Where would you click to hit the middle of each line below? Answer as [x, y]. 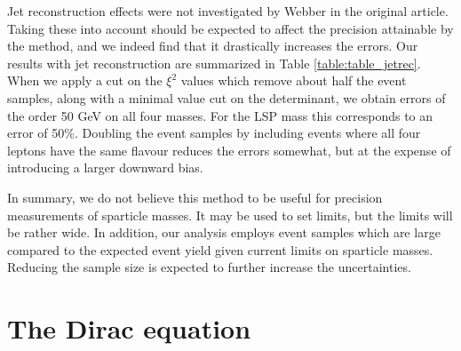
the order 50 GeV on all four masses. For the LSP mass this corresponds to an [220, 115]
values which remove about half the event [294, 80]
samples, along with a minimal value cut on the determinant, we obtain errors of [227, 97]
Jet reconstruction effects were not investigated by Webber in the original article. [228, 11]
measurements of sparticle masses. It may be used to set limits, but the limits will [230, 215]
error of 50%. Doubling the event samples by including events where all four [214, 133]
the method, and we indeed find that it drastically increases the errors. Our [213, 46]
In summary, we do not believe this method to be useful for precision [195, 197]
